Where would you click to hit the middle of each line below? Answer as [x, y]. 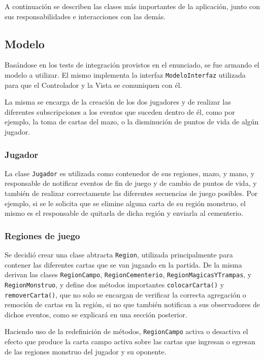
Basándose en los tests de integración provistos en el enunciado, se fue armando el [132, 65]
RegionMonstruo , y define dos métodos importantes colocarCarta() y [114, 284]
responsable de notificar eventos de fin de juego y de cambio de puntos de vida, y [131, 183]
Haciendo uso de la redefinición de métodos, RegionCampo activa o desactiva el [126, 331]
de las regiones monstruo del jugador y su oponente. [86, 351]
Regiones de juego [42, 235]
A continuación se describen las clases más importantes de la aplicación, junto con [133, 6]
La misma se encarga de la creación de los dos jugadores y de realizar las [118, 102]
